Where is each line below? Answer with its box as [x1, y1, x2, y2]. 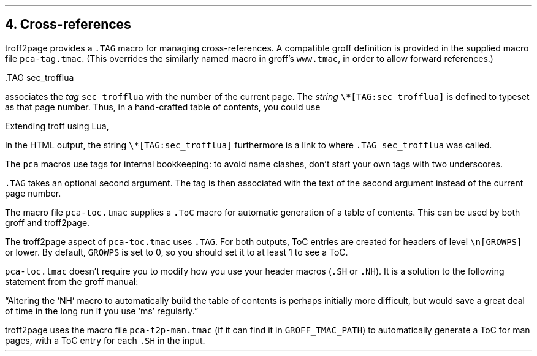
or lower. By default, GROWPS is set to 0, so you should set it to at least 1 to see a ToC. [5, 246, 348, 257]
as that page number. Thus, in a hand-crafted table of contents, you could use [5, 101, 321, 112]
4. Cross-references [5, 17, 131, 32]
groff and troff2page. [5, 217, 90, 228]
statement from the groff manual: [5, 276, 139, 287]
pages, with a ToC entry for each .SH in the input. [5, 335, 205, 346]
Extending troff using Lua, [5, 120, 109, 131]
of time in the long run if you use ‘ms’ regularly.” [5, 305, 199, 316]
